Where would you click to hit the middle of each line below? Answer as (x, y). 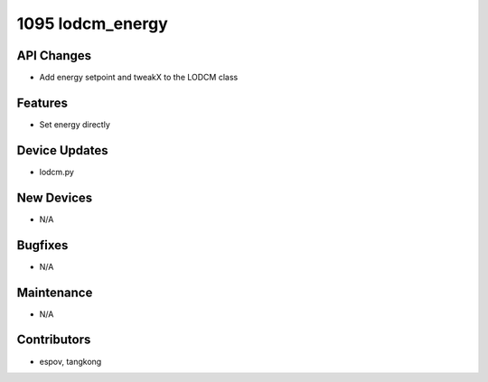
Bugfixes (42, 245)
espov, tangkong (70, 361)
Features (42, 102)
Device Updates (62, 150)
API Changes (54, 56)
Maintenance (55, 292)
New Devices (55, 197)
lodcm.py (56, 172)
